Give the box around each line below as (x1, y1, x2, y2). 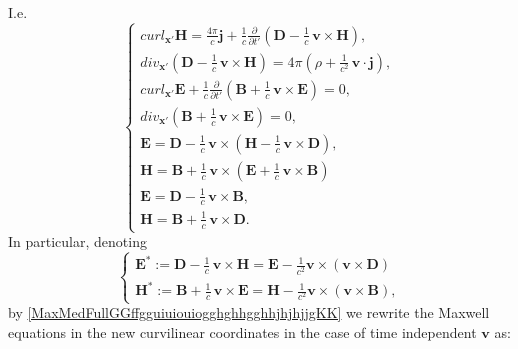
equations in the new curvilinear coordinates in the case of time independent (8, 322, 477, 343)
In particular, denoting (8, 231, 147, 252)
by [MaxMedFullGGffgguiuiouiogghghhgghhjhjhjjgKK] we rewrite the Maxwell (8, 302, 490, 323)
